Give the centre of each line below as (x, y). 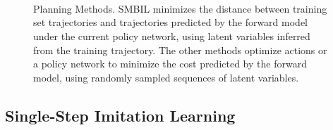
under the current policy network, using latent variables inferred (172, 35)
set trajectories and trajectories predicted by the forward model (171, 22)
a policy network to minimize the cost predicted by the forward (170, 64)
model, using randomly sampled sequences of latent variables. (166, 77)
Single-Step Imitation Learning (120, 115)
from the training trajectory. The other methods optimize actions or (180, 50)
